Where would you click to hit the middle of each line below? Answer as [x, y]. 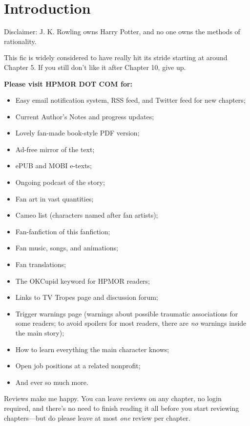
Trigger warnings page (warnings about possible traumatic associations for [127, 313]
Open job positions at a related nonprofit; [78, 366]
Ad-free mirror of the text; [55, 149]
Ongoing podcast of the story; [60, 182]
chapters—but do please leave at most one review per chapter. [97, 417]
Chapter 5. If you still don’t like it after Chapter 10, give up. [95, 67]
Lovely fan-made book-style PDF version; [77, 133]
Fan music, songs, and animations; [67, 248]
